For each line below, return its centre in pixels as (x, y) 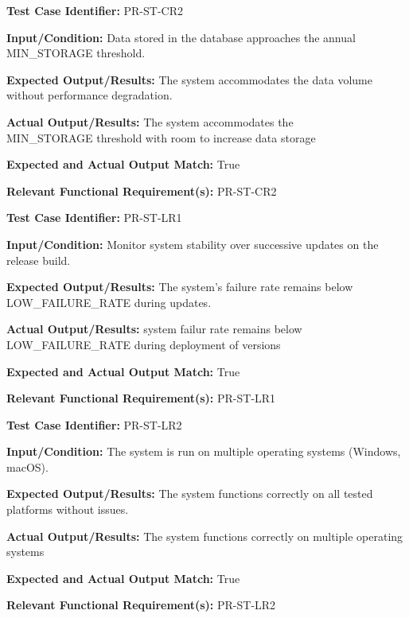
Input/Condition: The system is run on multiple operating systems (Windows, (204, 451)
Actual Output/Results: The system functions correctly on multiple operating (205, 536)
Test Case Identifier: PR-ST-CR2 (95, 10)
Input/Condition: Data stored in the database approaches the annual (181, 37)
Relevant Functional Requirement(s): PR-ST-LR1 (141, 398)
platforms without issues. (68, 509)
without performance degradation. (90, 95)
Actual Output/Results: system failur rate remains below (154, 329)
